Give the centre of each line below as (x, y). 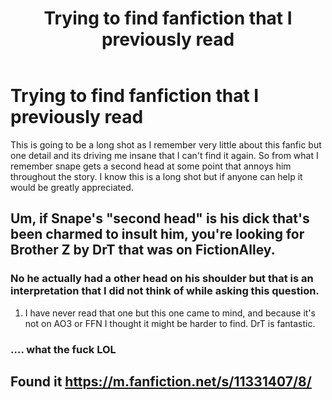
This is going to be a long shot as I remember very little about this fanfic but (166, 144)
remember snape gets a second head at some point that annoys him (151, 166)
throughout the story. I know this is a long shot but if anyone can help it (156, 176)
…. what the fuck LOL (63, 349)
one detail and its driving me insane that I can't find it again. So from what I (164, 155)
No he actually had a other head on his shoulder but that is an (162, 279)
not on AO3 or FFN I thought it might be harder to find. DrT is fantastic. (170, 323)
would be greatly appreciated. (72, 187)
